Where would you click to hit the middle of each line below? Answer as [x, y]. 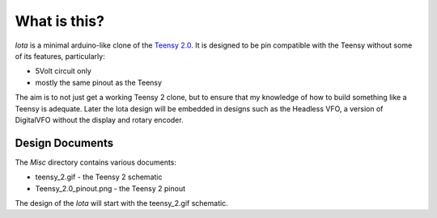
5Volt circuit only [64, 71]
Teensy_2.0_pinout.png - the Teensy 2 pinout [110, 188]
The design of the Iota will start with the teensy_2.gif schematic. [121, 203]
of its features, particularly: [60, 56]
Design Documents [64, 143]
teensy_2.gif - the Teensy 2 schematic [99, 177]
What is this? [60, 21]
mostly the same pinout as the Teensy [98, 82]
